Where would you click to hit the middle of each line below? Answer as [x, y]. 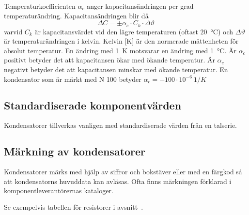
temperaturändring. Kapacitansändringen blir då [76, 15]
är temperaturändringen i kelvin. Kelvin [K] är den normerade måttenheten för [121, 41]
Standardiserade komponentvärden [93, 105]
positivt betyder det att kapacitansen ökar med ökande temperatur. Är [109, 60]
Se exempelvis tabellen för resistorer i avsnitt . [74, 207]
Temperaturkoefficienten [40, 6]
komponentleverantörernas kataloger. [59, 191]
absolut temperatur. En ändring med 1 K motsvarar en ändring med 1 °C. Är [120, 50]
